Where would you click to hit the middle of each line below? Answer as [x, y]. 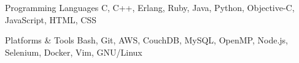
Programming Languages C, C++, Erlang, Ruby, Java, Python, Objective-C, [150, 7]
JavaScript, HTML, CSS [51, 19]
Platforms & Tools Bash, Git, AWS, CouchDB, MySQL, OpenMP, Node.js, [146, 40]
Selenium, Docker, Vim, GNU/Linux [74, 52]
